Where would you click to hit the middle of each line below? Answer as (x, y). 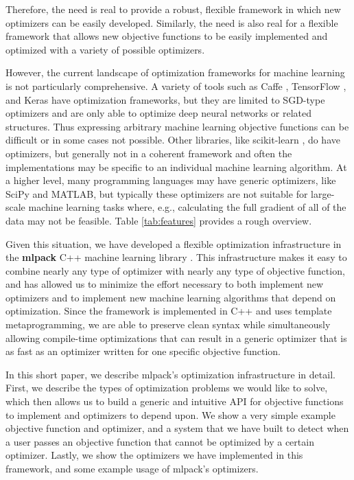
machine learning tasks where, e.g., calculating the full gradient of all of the (187, 207)
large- (323, 193)
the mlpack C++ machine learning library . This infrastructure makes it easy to (176, 257)
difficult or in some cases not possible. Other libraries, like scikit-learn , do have (173, 140)
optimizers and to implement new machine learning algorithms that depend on (171, 297)
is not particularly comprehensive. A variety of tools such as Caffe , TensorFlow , (176, 85)
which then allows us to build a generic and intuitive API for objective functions (175, 401)
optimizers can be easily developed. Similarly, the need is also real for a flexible (172, 22)
